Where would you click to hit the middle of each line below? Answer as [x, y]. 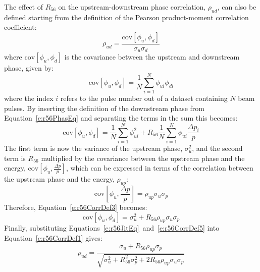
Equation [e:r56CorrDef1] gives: [53, 238]
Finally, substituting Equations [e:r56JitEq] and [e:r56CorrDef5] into [112, 228]
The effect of [23, 7]
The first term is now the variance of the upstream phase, [93, 148]
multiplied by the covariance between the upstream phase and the [143, 158]
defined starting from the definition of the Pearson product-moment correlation [126, 17]
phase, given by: [29, 68]
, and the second [217, 148]
